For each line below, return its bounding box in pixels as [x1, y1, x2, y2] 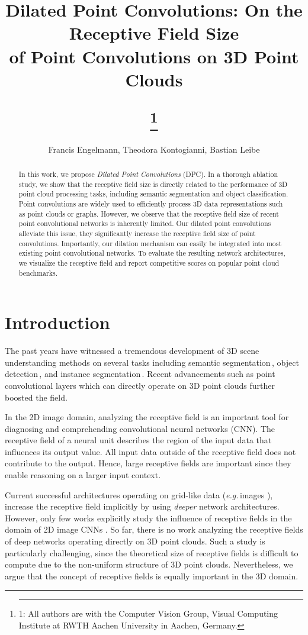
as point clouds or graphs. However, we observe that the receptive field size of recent [18, 208, 279, 218]
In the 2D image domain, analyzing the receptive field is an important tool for [5, 411, 289, 423]
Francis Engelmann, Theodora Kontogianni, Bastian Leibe [48, 143, 260, 155]
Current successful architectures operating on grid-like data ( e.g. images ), [5, 488, 273, 501]
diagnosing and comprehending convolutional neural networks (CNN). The [5, 422, 275, 434]
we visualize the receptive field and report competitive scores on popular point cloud [18, 257, 280, 267]
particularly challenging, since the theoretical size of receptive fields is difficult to [5, 546, 299, 559]
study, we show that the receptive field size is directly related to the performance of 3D [18, 179, 288, 189]
